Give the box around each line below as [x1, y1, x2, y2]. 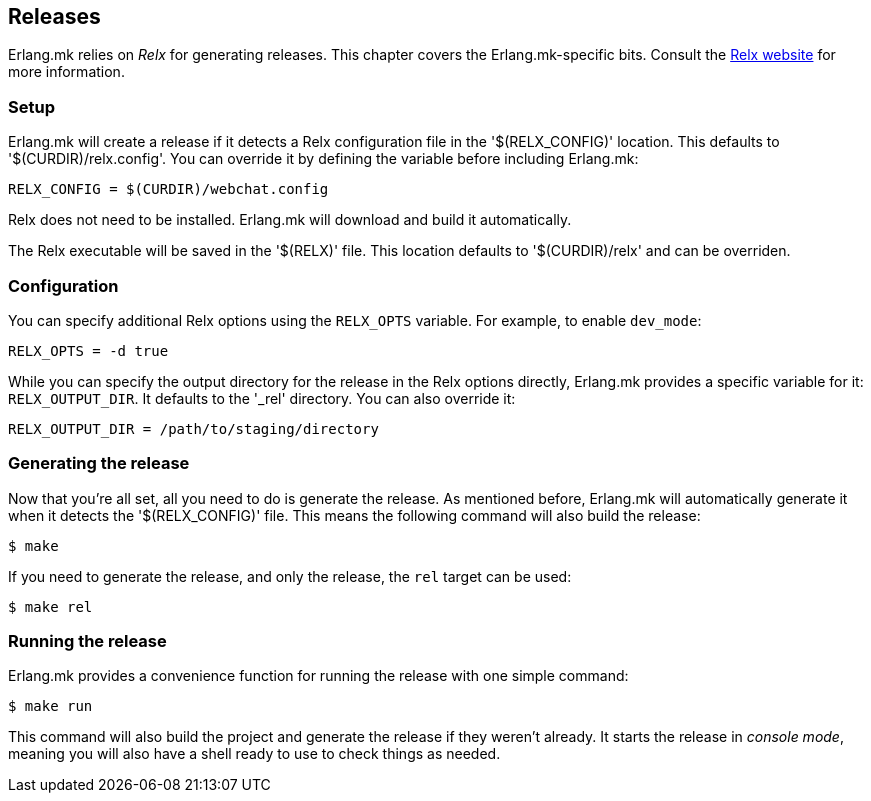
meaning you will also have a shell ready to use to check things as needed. [8, 745, 501, 763]
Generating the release [8, 453, 190, 474]
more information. [8, 63, 125, 81]
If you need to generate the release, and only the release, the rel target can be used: [8, 567, 572, 585]
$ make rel [8, 598, 93, 615]
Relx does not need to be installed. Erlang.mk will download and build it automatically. [8, 211, 572, 229]
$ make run [8, 698, 93, 715]
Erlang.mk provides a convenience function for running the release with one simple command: [8, 667, 629, 685]
